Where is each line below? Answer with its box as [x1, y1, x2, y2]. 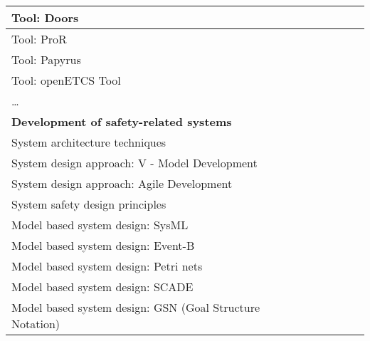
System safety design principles [11, 196, 166, 212]
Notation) [11, 315, 60, 332]
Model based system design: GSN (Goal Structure [11, 299, 260, 315]
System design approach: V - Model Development [11, 154, 258, 171]
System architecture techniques [11, 134, 166, 150]
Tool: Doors [11, 9, 79, 26]
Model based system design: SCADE [11, 278, 194, 295]
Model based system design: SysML [11, 216, 189, 233]
